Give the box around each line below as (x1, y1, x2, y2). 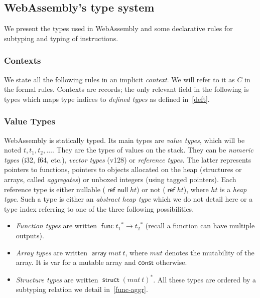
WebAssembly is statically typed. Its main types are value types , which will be (4, 134, 245, 145)
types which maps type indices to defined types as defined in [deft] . (4, 93, 210, 104)
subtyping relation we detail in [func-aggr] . (16, 283, 148, 294)
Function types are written (16, 220, 97, 231)
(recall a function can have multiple (145, 220, 255, 231)
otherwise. (156, 257, 187, 267)
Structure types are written (16, 274, 98, 284)
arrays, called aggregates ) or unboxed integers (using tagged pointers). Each (4, 174, 236, 184)
